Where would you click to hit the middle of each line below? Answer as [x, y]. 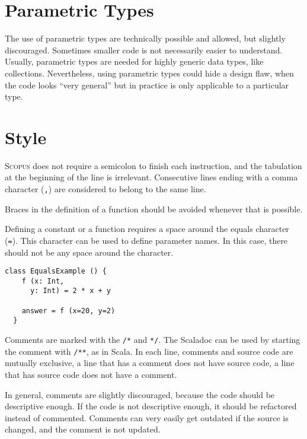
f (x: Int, [43, 281]
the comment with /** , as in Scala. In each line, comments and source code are [149, 351]
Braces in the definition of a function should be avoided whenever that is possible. [154, 209]
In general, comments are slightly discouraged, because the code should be [140, 394]
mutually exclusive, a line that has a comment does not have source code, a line [150, 363]
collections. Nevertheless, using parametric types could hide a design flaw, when [149, 73]
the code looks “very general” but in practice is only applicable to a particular [147, 85]
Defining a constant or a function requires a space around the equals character [147, 229]
